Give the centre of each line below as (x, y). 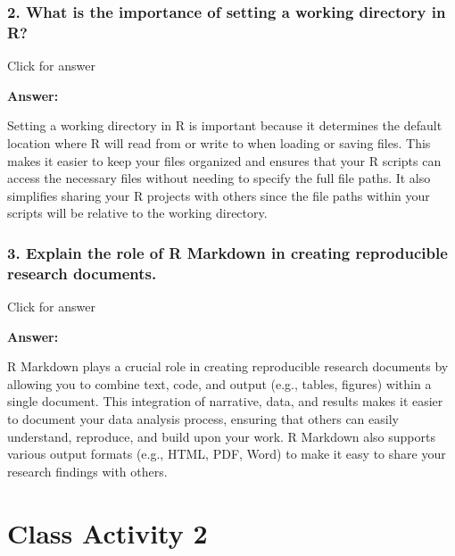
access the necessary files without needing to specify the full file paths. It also (219, 178)
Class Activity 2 (108, 532)
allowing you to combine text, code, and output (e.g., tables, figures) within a (219, 383)
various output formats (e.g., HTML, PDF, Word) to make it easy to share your (227, 454)
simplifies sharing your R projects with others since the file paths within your (219, 195)
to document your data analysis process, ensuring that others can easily (203, 419)
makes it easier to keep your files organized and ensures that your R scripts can (224, 160)
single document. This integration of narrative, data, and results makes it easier (225, 401)
